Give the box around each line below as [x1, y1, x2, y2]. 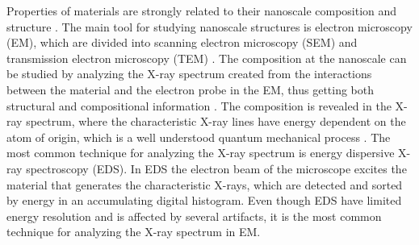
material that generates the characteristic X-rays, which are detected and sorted [6, 176, 403, 193]
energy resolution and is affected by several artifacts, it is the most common [6, 207, 382, 224]
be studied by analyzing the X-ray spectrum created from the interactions [6, 65, 372, 82]
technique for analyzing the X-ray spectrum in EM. [6, 223, 261, 240]
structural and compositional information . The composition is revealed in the [6, 97, 392, 114]
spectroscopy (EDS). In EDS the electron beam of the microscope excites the [26, 160, 407, 176]
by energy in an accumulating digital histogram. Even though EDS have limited [6, 192, 402, 209]
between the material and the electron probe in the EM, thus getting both [6, 81, 375, 98]
